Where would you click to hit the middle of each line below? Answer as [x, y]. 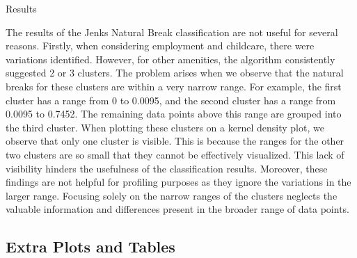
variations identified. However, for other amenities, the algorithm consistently [170, 59]
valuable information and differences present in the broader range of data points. [178, 209]
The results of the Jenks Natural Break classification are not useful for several [172, 32]
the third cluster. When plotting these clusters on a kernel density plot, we [165, 127]
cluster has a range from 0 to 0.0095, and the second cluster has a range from [171, 100]
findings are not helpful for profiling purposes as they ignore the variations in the [178, 182]
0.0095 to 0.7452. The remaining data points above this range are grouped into [174, 114]
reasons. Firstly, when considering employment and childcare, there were [160, 46]
